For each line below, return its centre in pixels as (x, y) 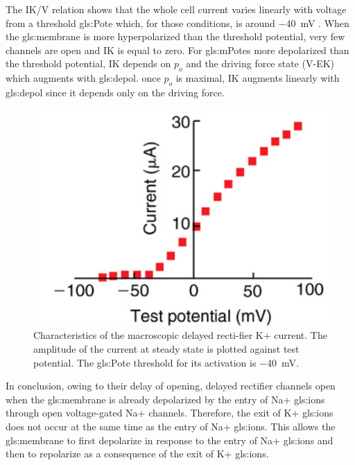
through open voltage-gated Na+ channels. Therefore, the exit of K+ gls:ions (170, 413)
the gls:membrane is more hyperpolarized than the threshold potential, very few (175, 36)
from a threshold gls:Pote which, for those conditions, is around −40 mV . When (177, 23)
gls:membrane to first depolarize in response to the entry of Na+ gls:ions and (170, 440)
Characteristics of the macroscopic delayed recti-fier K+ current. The (180, 335)
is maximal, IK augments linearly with (258, 78)
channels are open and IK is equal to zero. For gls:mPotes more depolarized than (177, 50)
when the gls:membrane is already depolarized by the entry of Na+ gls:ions (165, 399)
